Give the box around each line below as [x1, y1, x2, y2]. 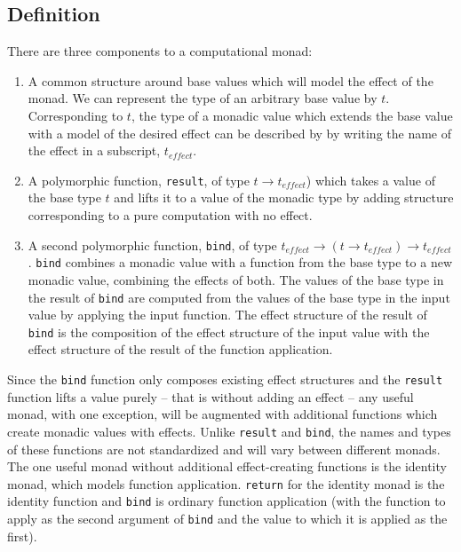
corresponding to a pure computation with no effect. [28, 206, 313, 225]
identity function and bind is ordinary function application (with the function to [7, 492, 446, 510]
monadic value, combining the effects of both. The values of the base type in [28, 270, 444, 288]
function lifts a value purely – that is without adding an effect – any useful [7, 387, 414, 406]
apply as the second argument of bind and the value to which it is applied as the [7, 509, 448, 528]
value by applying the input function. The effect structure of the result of [28, 305, 427, 324]
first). [7, 526, 37, 545]
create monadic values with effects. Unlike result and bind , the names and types [7, 422, 451, 440]
